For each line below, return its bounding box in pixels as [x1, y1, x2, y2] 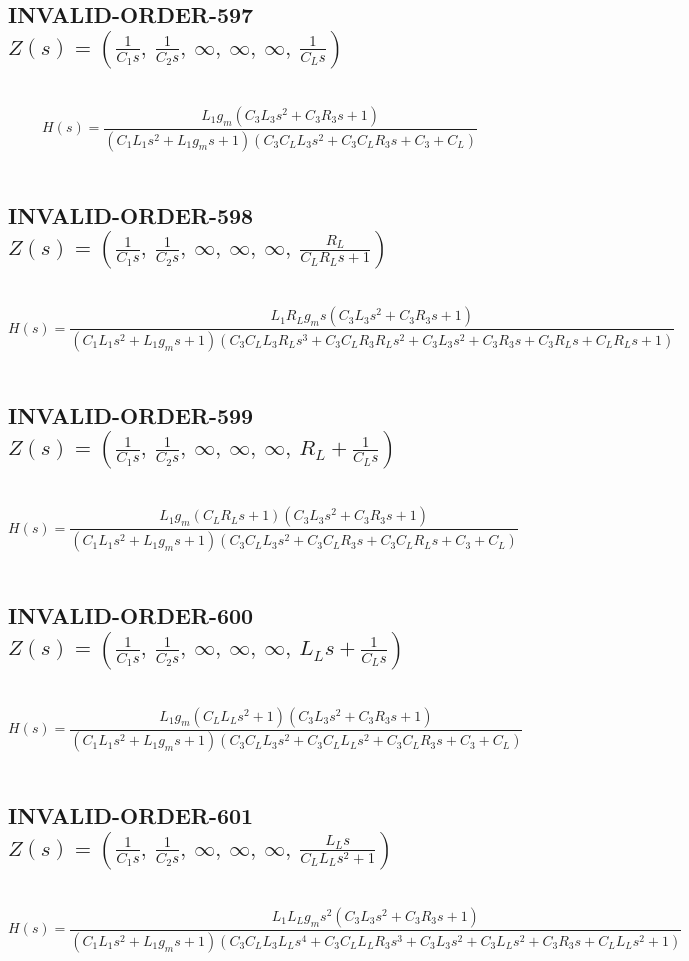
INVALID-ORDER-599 [8, 399, 254, 430]
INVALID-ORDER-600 [8, 600, 254, 631]
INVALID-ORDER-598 [8, 199, 254, 230]
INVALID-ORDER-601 [8, 800, 254, 831]
